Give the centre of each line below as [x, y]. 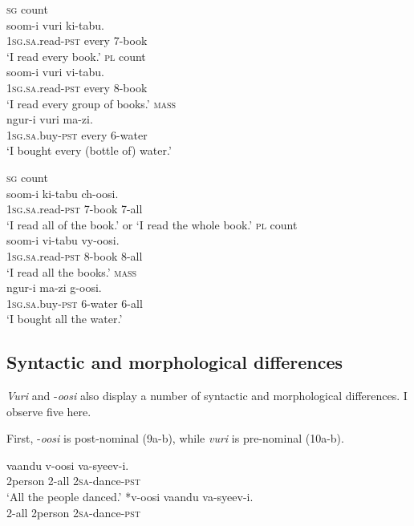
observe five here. [49, 411]
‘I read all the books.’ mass [72, 271]
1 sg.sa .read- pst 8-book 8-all [75, 255]
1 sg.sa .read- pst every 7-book [77, 40]
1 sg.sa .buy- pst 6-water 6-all [75, 303]
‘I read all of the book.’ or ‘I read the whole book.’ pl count [152, 224]
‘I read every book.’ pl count [76, 56]
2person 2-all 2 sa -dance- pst [73, 481]
